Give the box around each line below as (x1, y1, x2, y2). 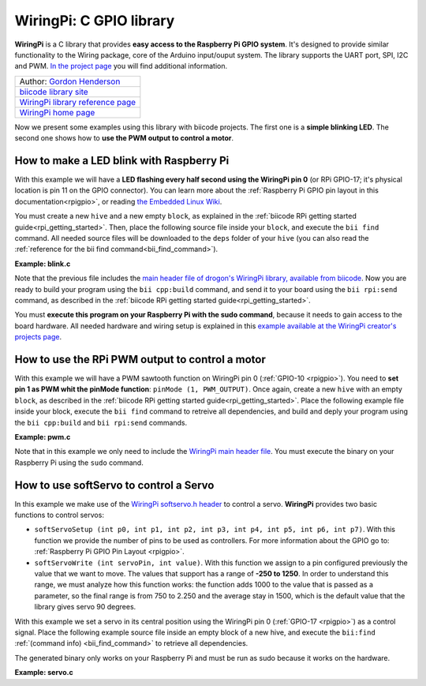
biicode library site (19, 86, 88, 97)
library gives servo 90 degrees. (34, 602, 136, 612)
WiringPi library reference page (19, 96, 136, 107)
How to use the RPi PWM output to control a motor (14, 352, 266, 366)
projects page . (14, 332, 62, 342)
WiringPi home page (19, 107, 95, 118)
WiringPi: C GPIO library (14, 12, 175, 29)
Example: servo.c (14, 668, 74, 677)
